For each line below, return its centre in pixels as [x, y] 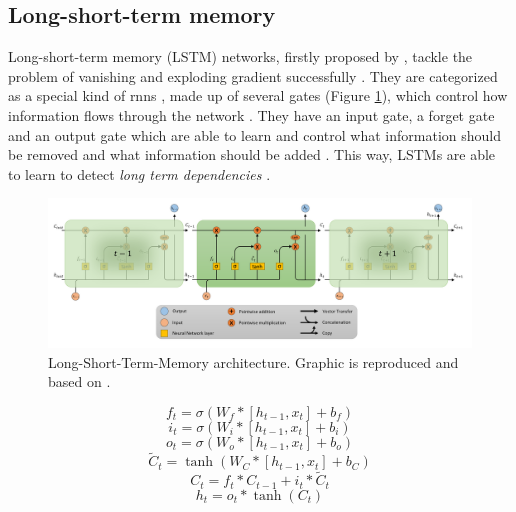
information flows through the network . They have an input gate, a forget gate [251, 114]
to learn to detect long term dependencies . [139, 173]
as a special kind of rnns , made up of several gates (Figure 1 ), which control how [258, 95]
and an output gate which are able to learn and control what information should [255, 134]
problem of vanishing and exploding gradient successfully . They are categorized [253, 75]
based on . [79, 381]
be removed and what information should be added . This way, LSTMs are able [252, 154]
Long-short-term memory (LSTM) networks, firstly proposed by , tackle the [240, 56]
